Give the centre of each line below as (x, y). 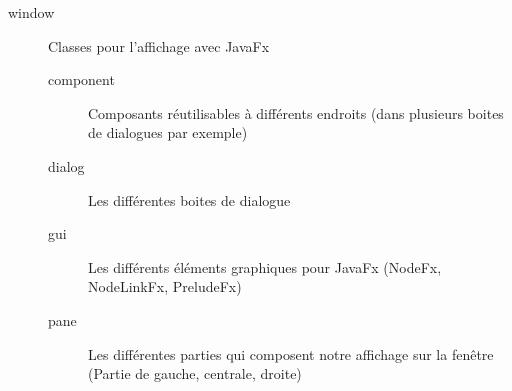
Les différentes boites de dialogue (189, 199)
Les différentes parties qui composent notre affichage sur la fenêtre (291, 353)
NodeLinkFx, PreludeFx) (165, 286)
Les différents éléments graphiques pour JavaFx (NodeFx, (265, 266)
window (31, 12)
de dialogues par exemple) (168, 132)
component (81, 79)
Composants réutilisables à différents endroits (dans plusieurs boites (296, 112)
